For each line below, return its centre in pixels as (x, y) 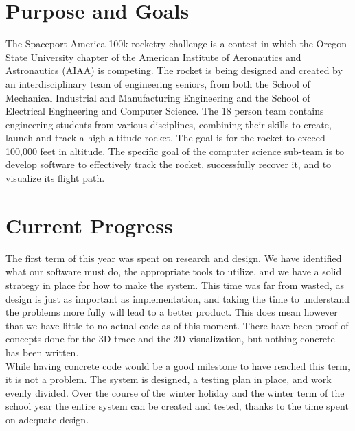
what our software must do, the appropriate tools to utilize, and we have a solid (174, 271)
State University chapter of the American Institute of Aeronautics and (153, 57)
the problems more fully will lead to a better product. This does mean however (172, 312)
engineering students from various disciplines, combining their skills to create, (169, 124)
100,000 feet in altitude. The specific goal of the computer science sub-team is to (175, 151)
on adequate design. (47, 419)
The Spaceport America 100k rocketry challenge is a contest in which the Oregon (176, 44)
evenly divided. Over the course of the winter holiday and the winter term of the (175, 392)
